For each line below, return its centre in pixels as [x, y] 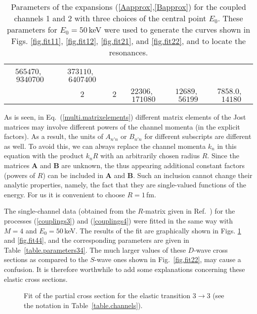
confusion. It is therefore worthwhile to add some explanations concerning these [125, 269]
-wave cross [211, 249]
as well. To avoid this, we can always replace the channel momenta [105, 146]
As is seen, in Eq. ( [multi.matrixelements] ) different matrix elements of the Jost [125, 117]
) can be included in [73, 175]
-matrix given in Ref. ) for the [189, 211]
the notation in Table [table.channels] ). [83, 305]
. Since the [223, 156]
